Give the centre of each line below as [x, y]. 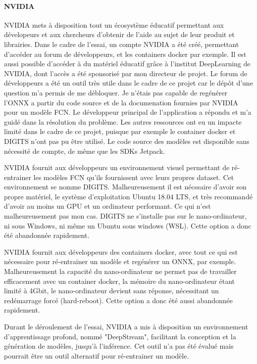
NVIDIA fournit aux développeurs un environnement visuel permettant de [117, 167]
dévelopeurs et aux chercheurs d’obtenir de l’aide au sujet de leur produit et [119, 34]
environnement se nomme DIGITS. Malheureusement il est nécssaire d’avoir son [125, 187]
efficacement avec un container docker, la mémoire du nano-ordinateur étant [120, 281]
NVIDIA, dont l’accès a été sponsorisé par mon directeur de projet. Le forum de [126, 73]
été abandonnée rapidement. [47, 235]
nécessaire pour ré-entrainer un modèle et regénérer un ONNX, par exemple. [120, 261]
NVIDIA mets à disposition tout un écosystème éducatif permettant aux [114, 24]
